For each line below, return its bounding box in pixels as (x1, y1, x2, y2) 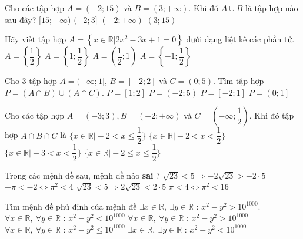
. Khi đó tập (249, 109, 294, 122)
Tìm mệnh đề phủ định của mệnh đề (5, 200, 137, 212)
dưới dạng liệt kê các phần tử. (186, 33, 295, 45)
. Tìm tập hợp (212, 75, 264, 87)
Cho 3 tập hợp (5, 75, 57, 87)
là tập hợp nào (245, 2, 298, 14)
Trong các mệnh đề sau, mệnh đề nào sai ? (5, 169, 160, 181)
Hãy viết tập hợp (5, 33, 66, 45)
